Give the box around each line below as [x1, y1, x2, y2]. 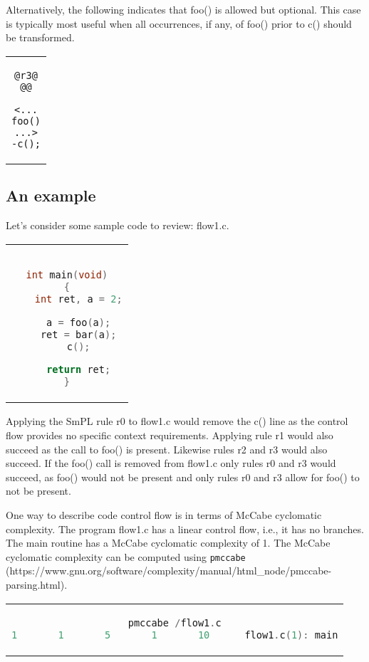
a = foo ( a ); [46, 316, 111, 328]
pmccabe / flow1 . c [128, 616, 222, 629]
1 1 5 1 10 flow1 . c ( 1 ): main [11, 629, 338, 641]
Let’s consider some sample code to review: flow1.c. [6, 217, 229, 232]
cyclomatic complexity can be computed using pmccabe [6, 549, 246, 564]
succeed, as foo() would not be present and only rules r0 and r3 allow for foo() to [6, 469, 360, 484]
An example [6, 184, 96, 206]
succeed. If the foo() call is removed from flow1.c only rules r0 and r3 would [6, 456, 336, 471]
